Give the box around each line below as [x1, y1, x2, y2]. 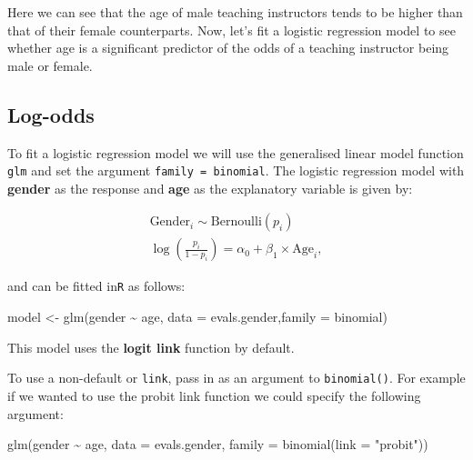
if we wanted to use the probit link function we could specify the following [7, 385, 421, 405]
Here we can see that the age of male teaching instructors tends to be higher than [7, 3, 463, 21]
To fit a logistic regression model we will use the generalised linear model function [7, 143, 464, 162]
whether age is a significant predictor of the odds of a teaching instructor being [7, 38, 449, 57]
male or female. [7, 55, 93, 75]
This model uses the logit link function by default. [7, 337, 295, 356]
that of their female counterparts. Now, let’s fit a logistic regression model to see [7, 20, 456, 39]
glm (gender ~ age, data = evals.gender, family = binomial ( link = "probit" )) [7, 435, 428, 454]
